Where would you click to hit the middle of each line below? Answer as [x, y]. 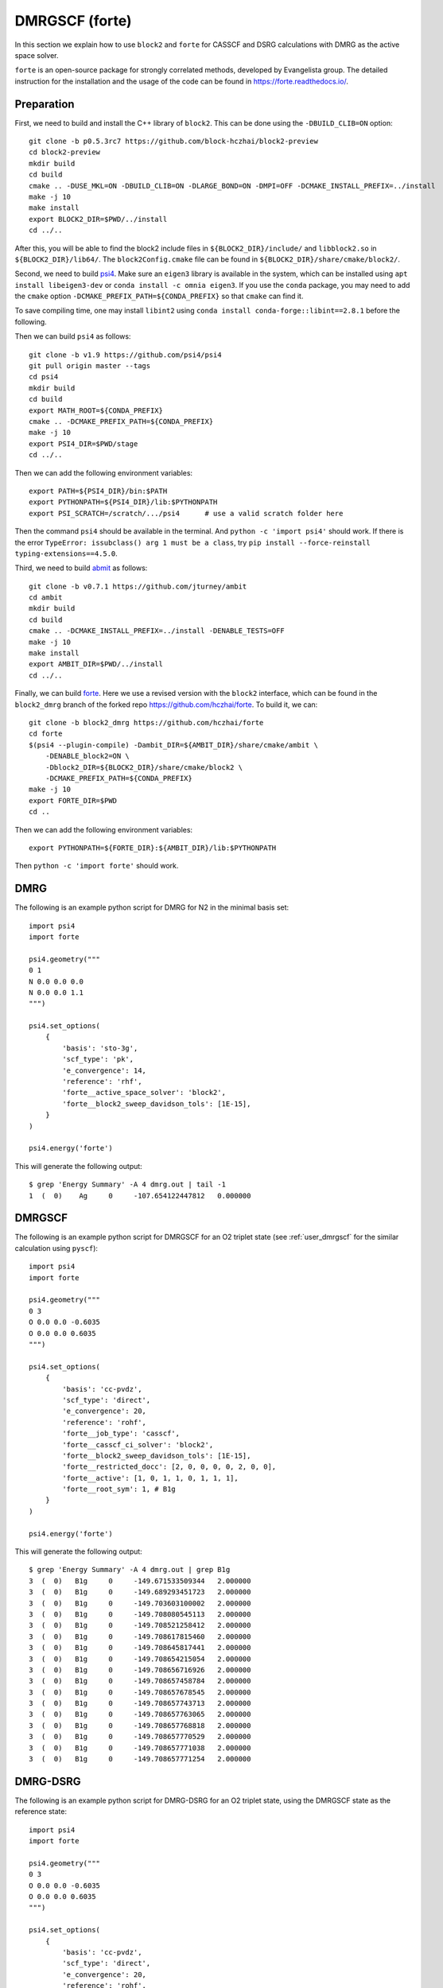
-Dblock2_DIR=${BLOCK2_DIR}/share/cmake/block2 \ [144, 767]
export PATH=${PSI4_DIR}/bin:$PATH [98, 491]
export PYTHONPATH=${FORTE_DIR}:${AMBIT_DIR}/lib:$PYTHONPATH [153, 848]
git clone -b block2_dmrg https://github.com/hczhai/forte [146, 722]
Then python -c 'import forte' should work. [97, 866]
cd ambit [46, 598]
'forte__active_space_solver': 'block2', [144, 1093]
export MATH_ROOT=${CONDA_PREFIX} [96, 410]
